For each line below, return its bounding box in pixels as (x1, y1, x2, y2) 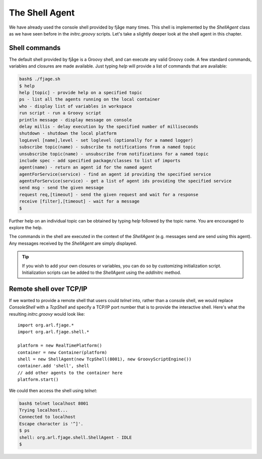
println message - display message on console (19, 117, 132, 122)
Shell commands (9, 44, 61, 52)
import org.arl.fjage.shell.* (17, 329, 90, 335)
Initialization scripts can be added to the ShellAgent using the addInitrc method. (22, 270, 181, 275)
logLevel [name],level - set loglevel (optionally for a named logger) (19, 137, 194, 143)
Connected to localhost (19, 414, 76, 420)
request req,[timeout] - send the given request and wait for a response (19, 192, 198, 197)
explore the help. (9, 225, 43, 231)
